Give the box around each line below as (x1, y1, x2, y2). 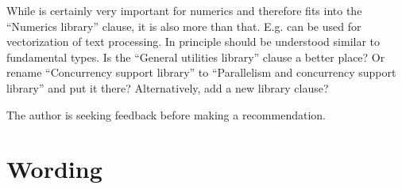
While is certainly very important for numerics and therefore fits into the (6, 2, 362, 18)
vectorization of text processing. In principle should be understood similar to (6, 33, 381, 50)
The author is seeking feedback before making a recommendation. (6, 106, 326, 123)
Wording (6, 153, 102, 185)
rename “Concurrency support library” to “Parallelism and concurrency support (6, 64, 396, 81)
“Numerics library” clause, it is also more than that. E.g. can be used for (6, 17, 361, 34)
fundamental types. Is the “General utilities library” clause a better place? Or (6, 48, 385, 65)
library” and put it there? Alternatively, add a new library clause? (6, 79, 329, 96)
